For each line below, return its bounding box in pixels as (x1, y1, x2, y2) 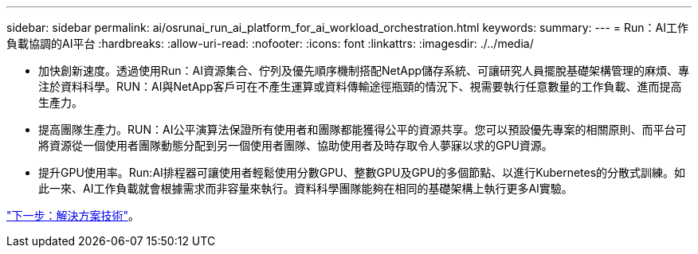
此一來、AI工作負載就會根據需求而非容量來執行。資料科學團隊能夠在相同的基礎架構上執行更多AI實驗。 (38, 182, 573, 195)
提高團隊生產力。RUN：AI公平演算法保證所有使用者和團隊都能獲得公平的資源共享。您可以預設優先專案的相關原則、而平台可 (38, 123, 687, 136)
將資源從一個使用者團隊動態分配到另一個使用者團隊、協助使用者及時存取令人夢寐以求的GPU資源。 (38, 139, 553, 152)
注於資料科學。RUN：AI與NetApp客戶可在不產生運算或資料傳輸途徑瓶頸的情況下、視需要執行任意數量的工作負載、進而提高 (38, 80, 682, 93)
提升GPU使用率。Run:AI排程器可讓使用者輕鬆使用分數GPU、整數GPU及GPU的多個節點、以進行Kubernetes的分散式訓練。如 (38, 166, 686, 179)
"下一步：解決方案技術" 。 (6, 209, 140, 222)
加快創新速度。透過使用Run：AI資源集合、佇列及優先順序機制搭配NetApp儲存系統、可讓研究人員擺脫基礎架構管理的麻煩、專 (38, 64, 690, 77)
